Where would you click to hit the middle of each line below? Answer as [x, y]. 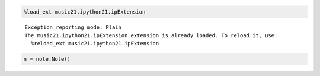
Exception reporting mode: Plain [73, 27]
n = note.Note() [47, 59]
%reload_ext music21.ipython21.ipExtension [95, 44]
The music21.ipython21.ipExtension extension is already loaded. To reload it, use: [151, 35]
